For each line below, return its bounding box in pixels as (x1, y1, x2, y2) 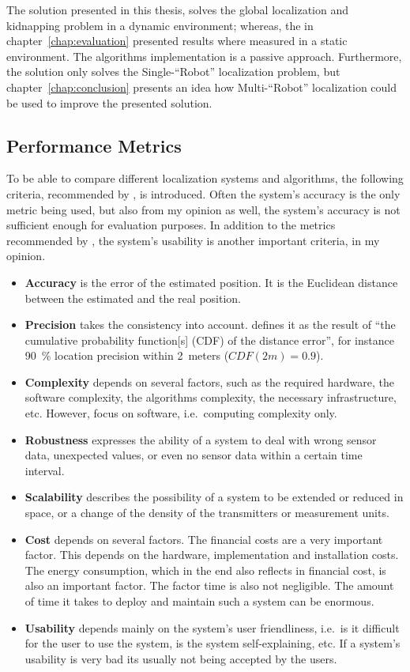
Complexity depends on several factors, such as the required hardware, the (24, 373, 394, 390)
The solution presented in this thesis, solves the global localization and (6, 2, 349, 17)
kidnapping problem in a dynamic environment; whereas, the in (6, 17, 314, 33)
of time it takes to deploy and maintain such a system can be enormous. (24, 593, 374, 610)
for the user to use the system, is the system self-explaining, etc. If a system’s (24, 635, 401, 651)
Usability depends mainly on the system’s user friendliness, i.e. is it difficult (24, 619, 400, 636)
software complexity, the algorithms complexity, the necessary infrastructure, (24, 389, 397, 406)
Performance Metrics (6, 133, 182, 157)
